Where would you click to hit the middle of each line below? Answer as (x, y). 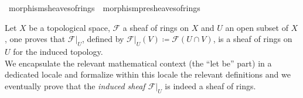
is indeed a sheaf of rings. (210, 85)
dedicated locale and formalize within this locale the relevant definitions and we (148, 74)
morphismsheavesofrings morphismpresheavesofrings (104, 8)
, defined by (103, 39)
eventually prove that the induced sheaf (75, 85)
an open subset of (257, 27)
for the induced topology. (58, 51)
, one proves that (35, 39)
